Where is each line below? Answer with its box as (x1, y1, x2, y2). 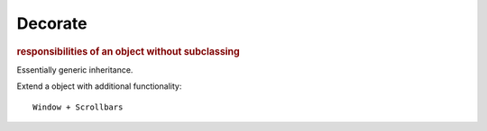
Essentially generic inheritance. (16, 64, 133, 75)
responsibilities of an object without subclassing (16, 45, 241, 57)
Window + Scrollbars (32, 101, 124, 112)
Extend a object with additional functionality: (16, 81, 182, 92)
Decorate (16, 13, 87, 33)
